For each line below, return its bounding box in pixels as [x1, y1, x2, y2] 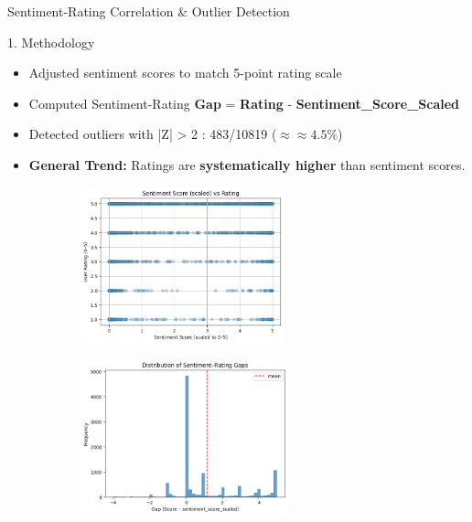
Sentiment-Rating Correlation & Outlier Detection [7, 2, 290, 20]
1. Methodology [7, 32, 95, 51]
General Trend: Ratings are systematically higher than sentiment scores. [28, 154, 466, 174]
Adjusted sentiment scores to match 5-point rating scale [28, 63, 342, 82]
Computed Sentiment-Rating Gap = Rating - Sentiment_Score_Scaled [28, 93, 460, 112]
